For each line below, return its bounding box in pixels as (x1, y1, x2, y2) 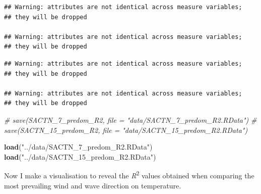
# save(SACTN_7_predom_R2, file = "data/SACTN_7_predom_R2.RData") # (4, 114, 257, 125)
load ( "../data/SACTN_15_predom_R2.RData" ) (4, 151, 156, 162)
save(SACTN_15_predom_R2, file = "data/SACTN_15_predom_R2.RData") (4, 124, 248, 135)
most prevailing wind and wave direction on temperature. (4, 180, 181, 190)
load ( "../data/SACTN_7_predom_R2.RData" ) (4, 141, 153, 152)
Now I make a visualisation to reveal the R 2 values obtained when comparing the (4, 169, 254, 180)
